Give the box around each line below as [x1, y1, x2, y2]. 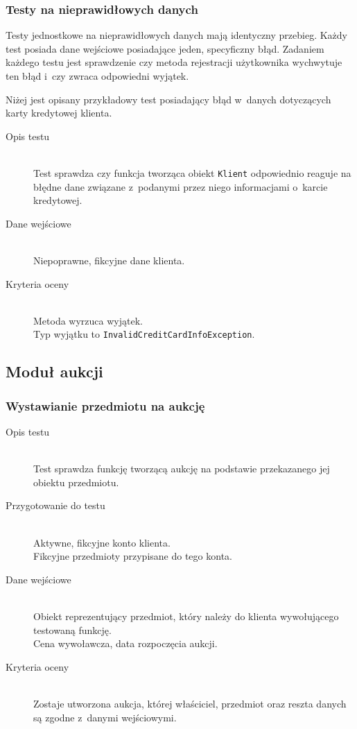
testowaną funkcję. [33, 622, 112, 637]
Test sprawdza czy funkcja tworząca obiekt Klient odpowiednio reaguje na [33, 165, 351, 180]
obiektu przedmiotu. [33, 474, 119, 489]
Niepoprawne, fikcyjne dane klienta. [33, 253, 185, 267]
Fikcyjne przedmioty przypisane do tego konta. [33, 549, 232, 563]
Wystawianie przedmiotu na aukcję [6, 397, 205, 414]
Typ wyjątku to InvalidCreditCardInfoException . [33, 327, 255, 341]
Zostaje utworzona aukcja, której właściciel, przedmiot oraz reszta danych [33, 696, 347, 710]
